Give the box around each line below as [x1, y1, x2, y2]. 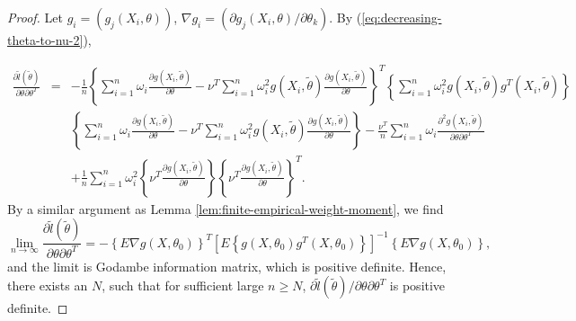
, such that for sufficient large [102, 276, 264, 295]
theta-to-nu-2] [7, 31, 84, 49]
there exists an [7, 276, 88, 295]
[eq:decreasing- [361, 8, 442, 26]
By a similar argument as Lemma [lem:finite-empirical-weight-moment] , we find [7, 199, 444, 218]
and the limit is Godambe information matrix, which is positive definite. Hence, [7, 256, 447, 275]
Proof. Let [7, 8, 63, 26]
